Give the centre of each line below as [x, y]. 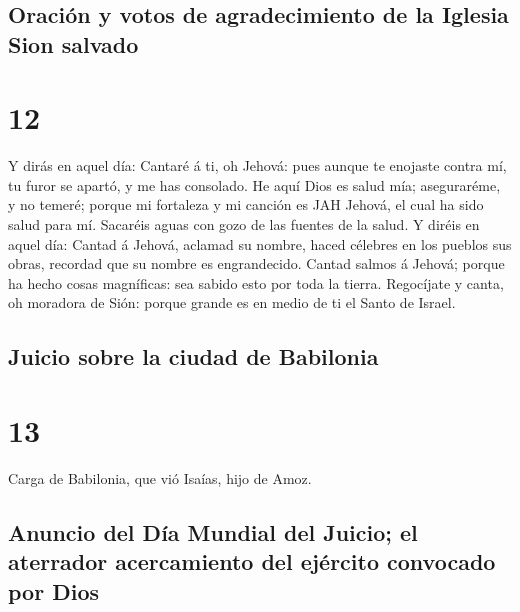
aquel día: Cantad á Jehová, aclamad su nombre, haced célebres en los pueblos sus [260, 243]
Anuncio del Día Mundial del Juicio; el [213, 531]
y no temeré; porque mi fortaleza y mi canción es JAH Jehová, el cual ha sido [246, 204]
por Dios [53, 590]
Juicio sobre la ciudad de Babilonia [193, 356]
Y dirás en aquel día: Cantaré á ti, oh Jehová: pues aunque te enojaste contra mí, [257, 165]
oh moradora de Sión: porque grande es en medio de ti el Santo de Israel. [232, 302]
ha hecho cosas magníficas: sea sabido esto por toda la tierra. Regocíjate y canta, [256, 282]
